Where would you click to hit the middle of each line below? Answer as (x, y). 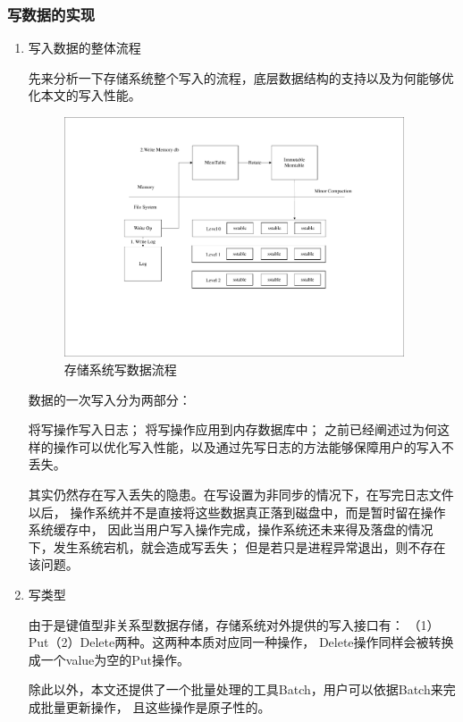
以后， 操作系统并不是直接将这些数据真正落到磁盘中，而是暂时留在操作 (237, 512)
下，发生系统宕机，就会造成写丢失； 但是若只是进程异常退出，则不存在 (237, 546)
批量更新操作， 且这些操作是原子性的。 (156, 706)
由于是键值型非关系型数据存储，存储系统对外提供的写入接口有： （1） (234, 624)
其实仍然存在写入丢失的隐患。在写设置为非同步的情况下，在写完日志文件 (241, 494)
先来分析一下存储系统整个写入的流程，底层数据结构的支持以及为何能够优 (241, 77)
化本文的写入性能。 (84, 95)
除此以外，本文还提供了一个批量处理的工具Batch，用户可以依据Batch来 (236, 689)
